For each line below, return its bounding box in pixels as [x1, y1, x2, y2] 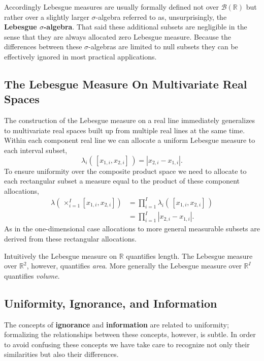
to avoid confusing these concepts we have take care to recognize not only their [4, 339, 250, 349]
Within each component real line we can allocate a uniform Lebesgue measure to [4, 135, 255, 145]
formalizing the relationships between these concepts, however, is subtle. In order [4, 329, 256, 340]
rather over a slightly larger [4, 11, 89, 22]
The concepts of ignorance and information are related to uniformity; [4, 319, 229, 329]
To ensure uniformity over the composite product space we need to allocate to [4, 165, 247, 176]
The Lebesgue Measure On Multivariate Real [4, 76, 247, 92]
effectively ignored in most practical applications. [4, 51, 157, 62]
